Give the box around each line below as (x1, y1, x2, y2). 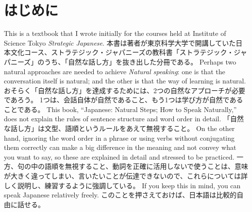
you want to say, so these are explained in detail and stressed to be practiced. (4, 151, 235, 162)
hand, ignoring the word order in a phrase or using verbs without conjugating (4, 132, 235, 143)
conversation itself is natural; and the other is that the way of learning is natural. (4, 76, 246, 86)
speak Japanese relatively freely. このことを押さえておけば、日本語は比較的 (4, 190, 237, 200)
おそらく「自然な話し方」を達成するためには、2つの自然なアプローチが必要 (4, 85, 245, 95)
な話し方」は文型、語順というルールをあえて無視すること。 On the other (4, 123, 235, 133)
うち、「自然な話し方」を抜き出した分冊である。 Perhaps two (44, 56, 236, 66)
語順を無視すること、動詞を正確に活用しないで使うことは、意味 (44, 161, 249, 171)
